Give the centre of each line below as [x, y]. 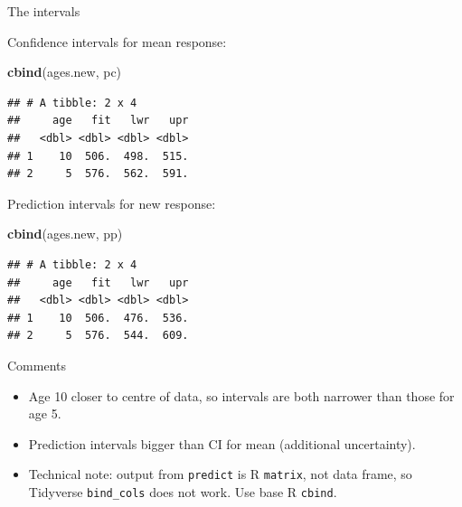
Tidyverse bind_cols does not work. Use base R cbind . [183, 491]
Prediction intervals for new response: [112, 203]
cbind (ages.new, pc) [65, 72]
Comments [37, 365]
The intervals [44, 11]
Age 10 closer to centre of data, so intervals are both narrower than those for [241, 395]
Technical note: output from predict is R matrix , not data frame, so [220, 474]
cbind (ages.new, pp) [65, 234]
